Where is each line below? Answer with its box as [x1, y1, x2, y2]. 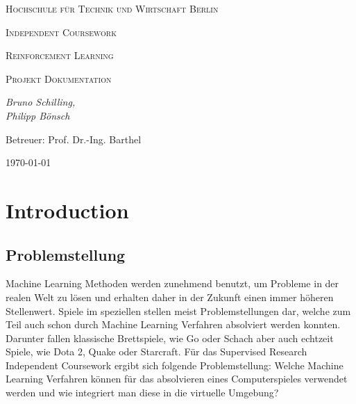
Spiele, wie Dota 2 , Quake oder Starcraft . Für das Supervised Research [6, 344, 307, 359]
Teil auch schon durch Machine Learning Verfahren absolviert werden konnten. [6, 317, 341, 332]
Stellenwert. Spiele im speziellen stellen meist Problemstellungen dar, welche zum [6, 303, 351, 318]
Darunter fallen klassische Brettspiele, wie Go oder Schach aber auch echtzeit [6, 330, 334, 345]
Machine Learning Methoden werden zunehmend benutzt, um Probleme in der [6, 276, 339, 291]
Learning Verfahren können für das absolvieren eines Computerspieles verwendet [6, 371, 348, 386]
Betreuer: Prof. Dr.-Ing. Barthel [6, 131, 142, 146]
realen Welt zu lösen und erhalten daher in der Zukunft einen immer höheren [6, 289, 334, 304]
